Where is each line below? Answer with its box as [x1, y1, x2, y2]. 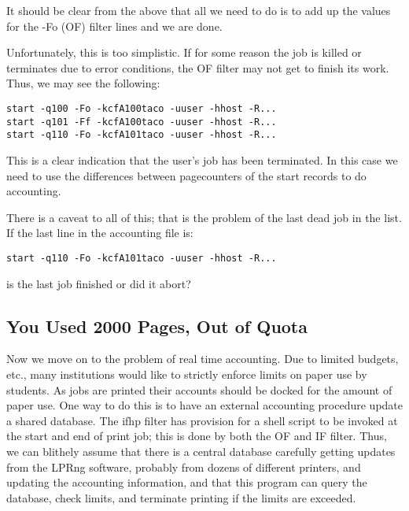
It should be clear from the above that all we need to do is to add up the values [6, 2, 391, 18]
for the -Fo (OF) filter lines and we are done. [6, 17, 223, 34]
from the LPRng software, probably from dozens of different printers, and [6, 458, 361, 475]
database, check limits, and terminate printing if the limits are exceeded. [6, 489, 356, 505]
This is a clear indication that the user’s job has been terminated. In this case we [6, 151, 398, 168]
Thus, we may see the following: [6, 75, 160, 91]
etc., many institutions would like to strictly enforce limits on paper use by [6, 365, 367, 382]
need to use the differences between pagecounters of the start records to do [6, 167, 367, 183]
